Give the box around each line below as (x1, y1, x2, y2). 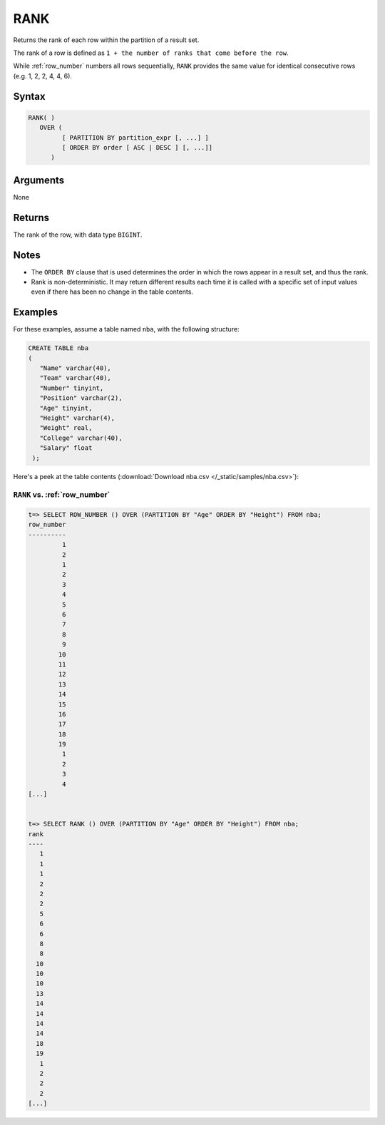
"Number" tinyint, (39, 384, 104, 392)
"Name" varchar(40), (39, 364, 112, 372)
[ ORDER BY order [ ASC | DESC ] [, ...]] (61, 143, 213, 151)
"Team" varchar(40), (39, 374, 112, 382)
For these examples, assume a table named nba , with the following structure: (13, 325, 240, 334)
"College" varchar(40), (39, 433, 123, 442)
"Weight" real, (39, 424, 93, 432)
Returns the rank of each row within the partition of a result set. (13, 36, 200, 44)
